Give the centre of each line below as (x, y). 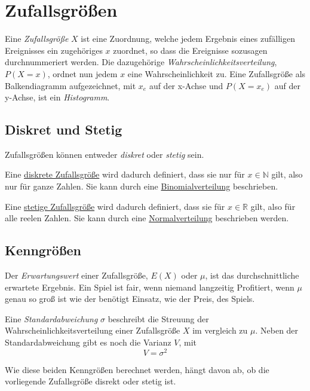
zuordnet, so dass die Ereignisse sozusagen (190, 50)
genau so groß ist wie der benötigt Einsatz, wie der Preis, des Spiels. (130, 299)
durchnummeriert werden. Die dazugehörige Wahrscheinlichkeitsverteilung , (141, 62)
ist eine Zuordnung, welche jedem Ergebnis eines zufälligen (188, 39)
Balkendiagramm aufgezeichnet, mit (70, 85)
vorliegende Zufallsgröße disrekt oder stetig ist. (90, 381)
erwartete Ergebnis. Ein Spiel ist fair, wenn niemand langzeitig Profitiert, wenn (150, 287)
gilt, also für (273, 206)
